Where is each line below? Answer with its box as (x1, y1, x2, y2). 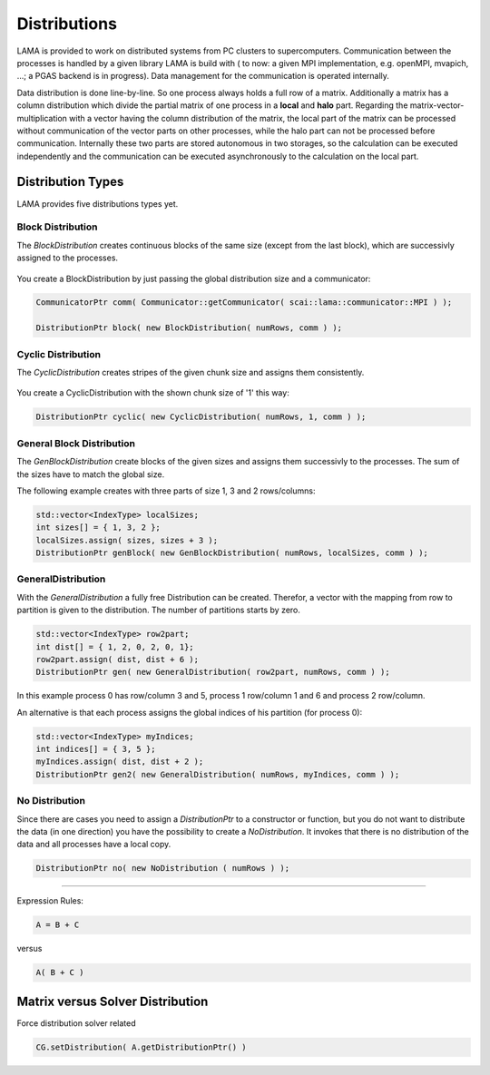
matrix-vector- (409, 100, 465, 111)
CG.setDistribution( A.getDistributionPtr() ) (35, 1041, 247, 1052)
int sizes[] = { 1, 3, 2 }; (35, 523, 161, 533)
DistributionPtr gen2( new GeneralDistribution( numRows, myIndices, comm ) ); (35, 769, 400, 779)
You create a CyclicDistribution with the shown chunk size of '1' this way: (16, 387, 289, 398)
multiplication (16, 112, 68, 123)
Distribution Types (16, 174, 124, 190)
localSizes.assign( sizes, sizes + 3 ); (35, 535, 218, 545)
